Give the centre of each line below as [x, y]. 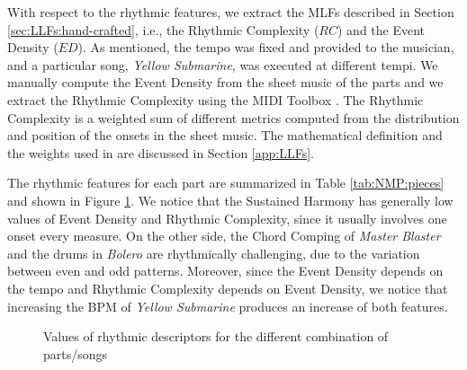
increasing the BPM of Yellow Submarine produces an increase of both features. [228, 306]
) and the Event [381, 29]
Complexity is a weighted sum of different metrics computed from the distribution [233, 117]
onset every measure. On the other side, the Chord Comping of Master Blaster [224, 236]
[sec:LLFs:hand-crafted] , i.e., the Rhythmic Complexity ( [163, 29]
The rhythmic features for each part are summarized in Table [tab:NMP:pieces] [226, 183]
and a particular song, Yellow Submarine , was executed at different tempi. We [223, 64]
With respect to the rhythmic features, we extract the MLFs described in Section [231, 12]
